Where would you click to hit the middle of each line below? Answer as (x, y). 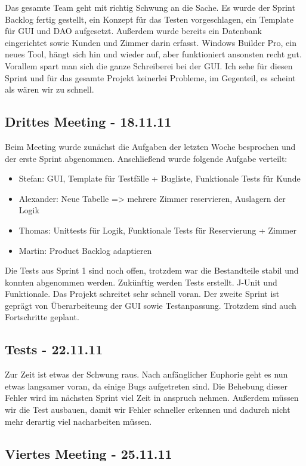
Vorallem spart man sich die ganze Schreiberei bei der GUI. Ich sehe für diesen (149, 65)
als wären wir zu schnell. (50, 89)
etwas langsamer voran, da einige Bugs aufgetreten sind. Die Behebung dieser (146, 386)
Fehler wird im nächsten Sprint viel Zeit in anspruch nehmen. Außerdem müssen (152, 398)
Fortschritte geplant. (42, 317)
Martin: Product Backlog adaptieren (85, 250)
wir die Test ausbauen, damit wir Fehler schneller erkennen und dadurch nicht (148, 410)
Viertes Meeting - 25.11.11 (89, 453)
